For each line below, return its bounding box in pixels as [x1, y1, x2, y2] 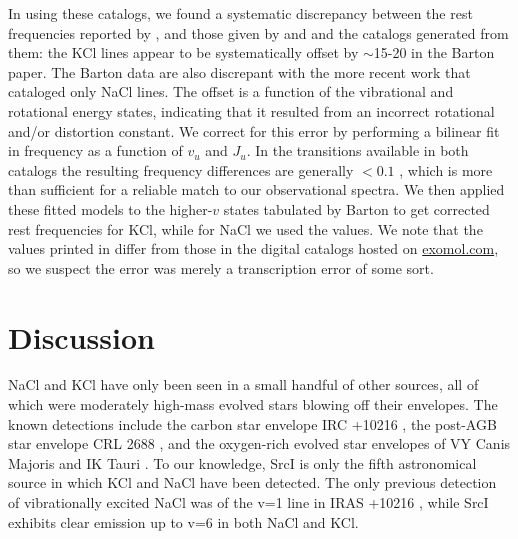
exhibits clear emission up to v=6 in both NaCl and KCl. [8, 511, 359, 532]
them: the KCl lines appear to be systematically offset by [8, 42, 359, 63]
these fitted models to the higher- [8, 198, 213, 219]
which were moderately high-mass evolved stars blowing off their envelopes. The [8, 394, 498, 415]
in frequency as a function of [8, 140, 183, 161]
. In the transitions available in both [246, 140, 469, 161]
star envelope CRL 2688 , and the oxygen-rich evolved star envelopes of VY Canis [8, 433, 511, 454]
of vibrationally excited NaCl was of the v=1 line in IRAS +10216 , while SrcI [8, 492, 489, 512]
